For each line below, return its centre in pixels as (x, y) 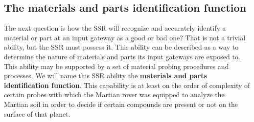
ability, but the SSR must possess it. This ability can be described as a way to (121, 47)
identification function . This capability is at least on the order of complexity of (127, 85)
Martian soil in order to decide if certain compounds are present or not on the (121, 104)
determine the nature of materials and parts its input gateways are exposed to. (122, 56)
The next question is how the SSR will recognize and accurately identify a (115, 28)
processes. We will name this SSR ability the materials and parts (105, 76)
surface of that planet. (37, 113)
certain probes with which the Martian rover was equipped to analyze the (114, 95)
